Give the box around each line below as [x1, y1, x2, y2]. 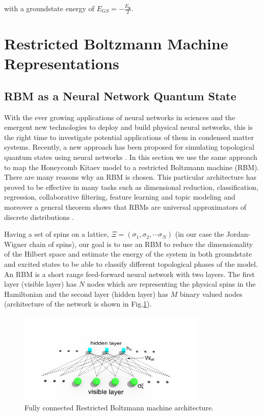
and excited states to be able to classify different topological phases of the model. [4, 258, 258, 269]
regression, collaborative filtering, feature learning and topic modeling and [4, 191, 235, 202]
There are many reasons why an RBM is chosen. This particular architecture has [4, 172, 256, 182]
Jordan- [226, 229, 251, 239]
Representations [4, 53, 119, 74]
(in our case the [175, 229, 224, 239]
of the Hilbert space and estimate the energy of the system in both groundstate [4, 248, 252, 259]
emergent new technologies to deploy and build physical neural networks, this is [4, 122, 253, 132]
